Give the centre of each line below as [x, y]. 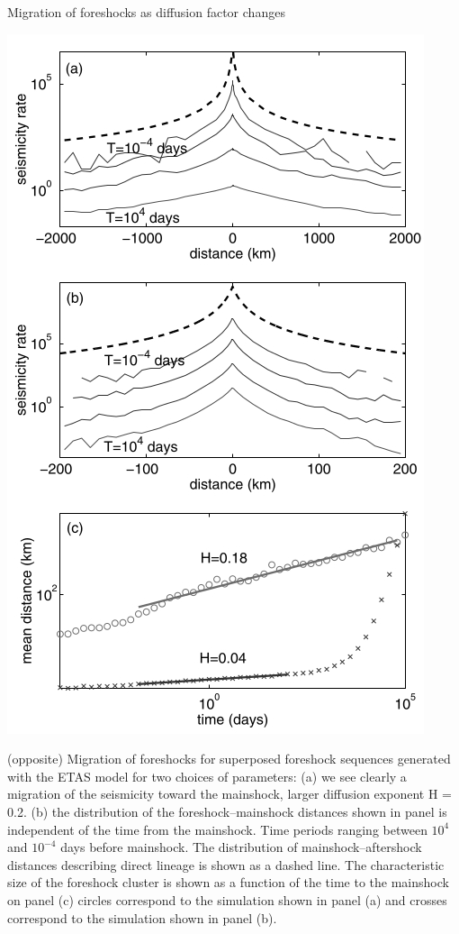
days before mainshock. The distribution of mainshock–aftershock [241, 847]
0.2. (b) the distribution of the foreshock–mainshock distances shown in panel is [227, 811]
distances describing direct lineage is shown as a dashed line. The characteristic [226, 864]
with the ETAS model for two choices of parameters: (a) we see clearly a [207, 776]
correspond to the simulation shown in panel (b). [142, 917]
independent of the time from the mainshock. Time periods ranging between [217, 829]
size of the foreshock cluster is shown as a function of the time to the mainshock [228, 882]
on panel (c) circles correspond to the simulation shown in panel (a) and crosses [227, 899]
